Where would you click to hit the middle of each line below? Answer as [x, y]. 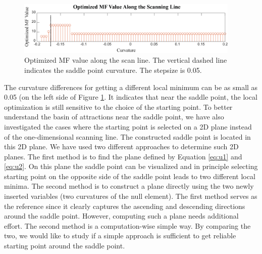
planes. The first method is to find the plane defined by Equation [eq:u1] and [123, 156]
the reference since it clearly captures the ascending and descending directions [125, 206]
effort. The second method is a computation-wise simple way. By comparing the [127, 225]
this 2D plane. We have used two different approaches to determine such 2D [121, 146]
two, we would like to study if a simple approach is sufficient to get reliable [120, 236]
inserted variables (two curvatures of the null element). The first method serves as [131, 196]
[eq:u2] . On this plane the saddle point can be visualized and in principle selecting [131, 166]
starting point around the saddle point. [65, 246]
